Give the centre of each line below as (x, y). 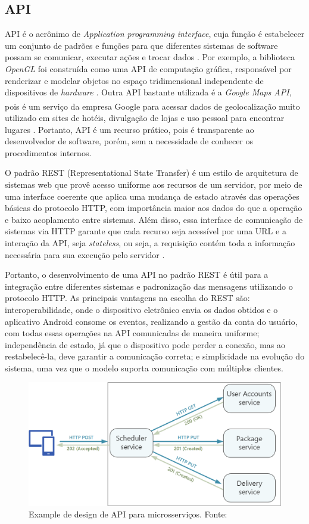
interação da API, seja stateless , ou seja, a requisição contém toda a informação (150, 242)
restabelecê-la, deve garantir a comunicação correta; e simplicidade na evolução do (155, 356)
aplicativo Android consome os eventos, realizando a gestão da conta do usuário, (151, 321)
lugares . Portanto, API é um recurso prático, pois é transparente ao (129, 129)
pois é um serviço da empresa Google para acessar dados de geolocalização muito (152, 106)
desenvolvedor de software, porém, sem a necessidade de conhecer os (129, 141)
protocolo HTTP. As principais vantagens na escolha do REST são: (127, 298)
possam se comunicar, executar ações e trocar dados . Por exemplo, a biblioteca (150, 57)
